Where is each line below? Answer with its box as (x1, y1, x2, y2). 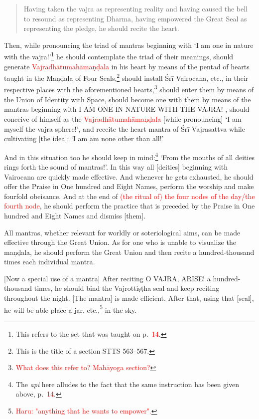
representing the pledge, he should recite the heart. (23, 23, 179, 33)
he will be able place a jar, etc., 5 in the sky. (4, 303, 137, 315)
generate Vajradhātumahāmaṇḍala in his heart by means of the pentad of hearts (4, 61, 250, 71)
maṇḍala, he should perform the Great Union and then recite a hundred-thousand (4, 246, 255, 257)
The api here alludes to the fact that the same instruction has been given (15, 379, 240, 389)
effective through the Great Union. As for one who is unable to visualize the (4, 237, 236, 247)
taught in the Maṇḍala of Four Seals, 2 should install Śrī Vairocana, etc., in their (4, 71, 249, 83)
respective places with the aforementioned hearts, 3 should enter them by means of (4, 83, 254, 95)
